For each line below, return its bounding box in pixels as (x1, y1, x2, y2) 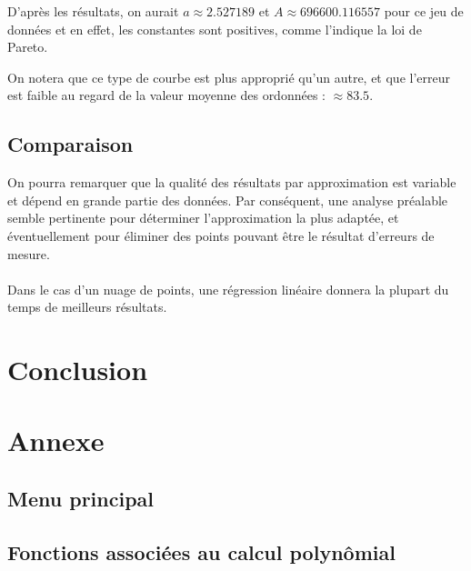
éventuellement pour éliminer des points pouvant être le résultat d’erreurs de (7, 225, 435, 245)
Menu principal (7, 485, 154, 513)
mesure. (7, 244, 50, 263)
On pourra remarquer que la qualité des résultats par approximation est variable (7, 173, 456, 192)
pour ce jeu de (384, 2, 464, 20)
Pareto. (7, 37, 48, 56)
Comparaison (7, 130, 134, 158)
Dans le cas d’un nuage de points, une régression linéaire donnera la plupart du (7, 279, 449, 298)
